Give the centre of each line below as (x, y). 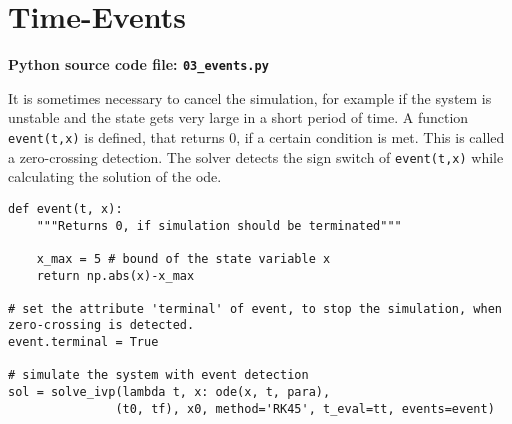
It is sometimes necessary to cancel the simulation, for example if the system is (250, 97)
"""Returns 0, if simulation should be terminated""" (219, 225)
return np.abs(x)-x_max (115, 275)
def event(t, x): (65, 208)
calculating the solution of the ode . (115, 176)
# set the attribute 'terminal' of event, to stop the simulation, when (255, 308)
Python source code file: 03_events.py (138, 64)
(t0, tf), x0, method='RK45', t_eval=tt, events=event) (305, 408)
